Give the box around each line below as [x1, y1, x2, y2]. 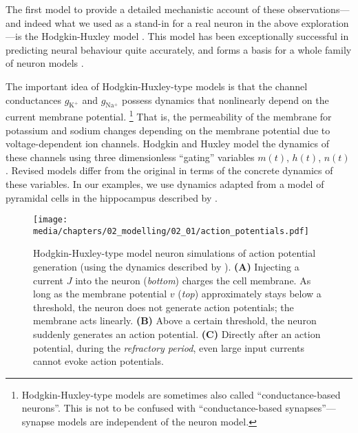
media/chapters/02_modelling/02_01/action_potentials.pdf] [33, 226, 309, 236]
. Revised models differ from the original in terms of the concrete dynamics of [6, 163, 333, 178]
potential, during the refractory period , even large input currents [33, 340, 305, 355]
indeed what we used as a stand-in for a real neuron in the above [24, 15, 299, 30]
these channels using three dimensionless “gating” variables [6, 149, 255, 164]
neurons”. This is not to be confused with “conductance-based [21, 401, 282, 415]
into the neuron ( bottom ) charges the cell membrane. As [75, 273, 311, 287]
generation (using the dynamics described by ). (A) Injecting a [33, 260, 299, 274]
